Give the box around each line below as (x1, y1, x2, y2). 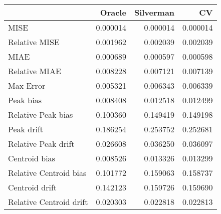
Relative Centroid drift (8, 196, 88, 207)
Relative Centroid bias (8, 167, 87, 178)
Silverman (134, 7, 175, 18)
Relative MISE (8, 36, 60, 48)
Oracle (100, 7, 126, 18)
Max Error (8, 80, 46, 91)
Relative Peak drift (8, 138, 75, 149)
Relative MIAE (8, 65, 61, 77)
